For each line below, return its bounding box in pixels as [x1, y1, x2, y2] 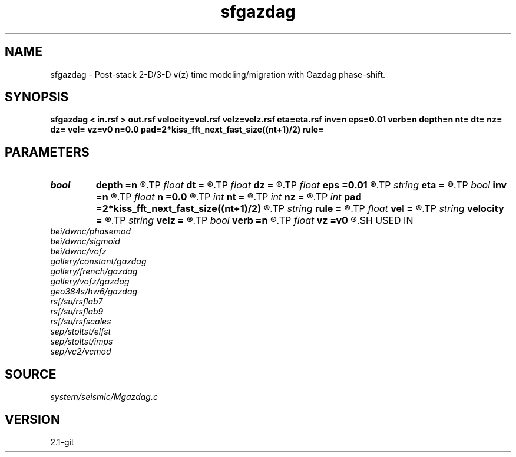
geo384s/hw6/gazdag [50, 286, 138, 297]
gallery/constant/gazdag [50, 256, 147, 267]
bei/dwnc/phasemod [50, 226, 131, 237]
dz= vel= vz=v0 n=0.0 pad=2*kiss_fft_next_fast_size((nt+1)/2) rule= [50, 124, 324, 135]
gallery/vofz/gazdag [50, 276, 130, 287]
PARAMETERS [5, 144, 90, 160]
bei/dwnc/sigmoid [50, 236, 120, 247]
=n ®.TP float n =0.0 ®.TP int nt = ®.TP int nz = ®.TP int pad [95, 191, 362, 203]
